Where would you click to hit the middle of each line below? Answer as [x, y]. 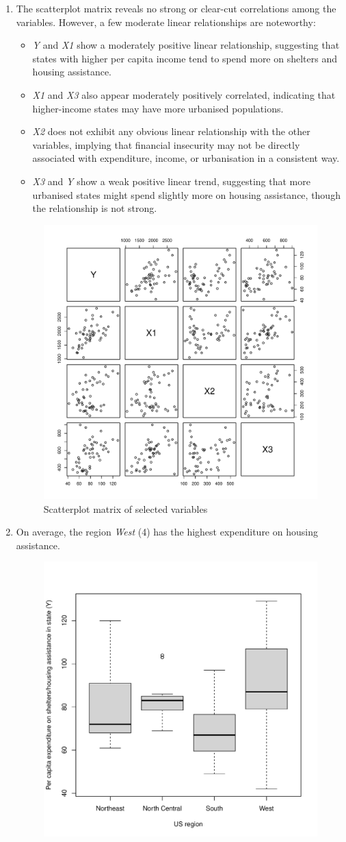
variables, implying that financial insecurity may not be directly [166, 144]
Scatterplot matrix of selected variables [125, 508]
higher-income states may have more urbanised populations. [158, 108]
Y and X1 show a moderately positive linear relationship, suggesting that [186, 45]
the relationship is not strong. [95, 208]
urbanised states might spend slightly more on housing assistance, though [186, 194]
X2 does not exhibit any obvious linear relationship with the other [171, 131]
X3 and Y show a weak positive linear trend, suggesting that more [171, 181]
